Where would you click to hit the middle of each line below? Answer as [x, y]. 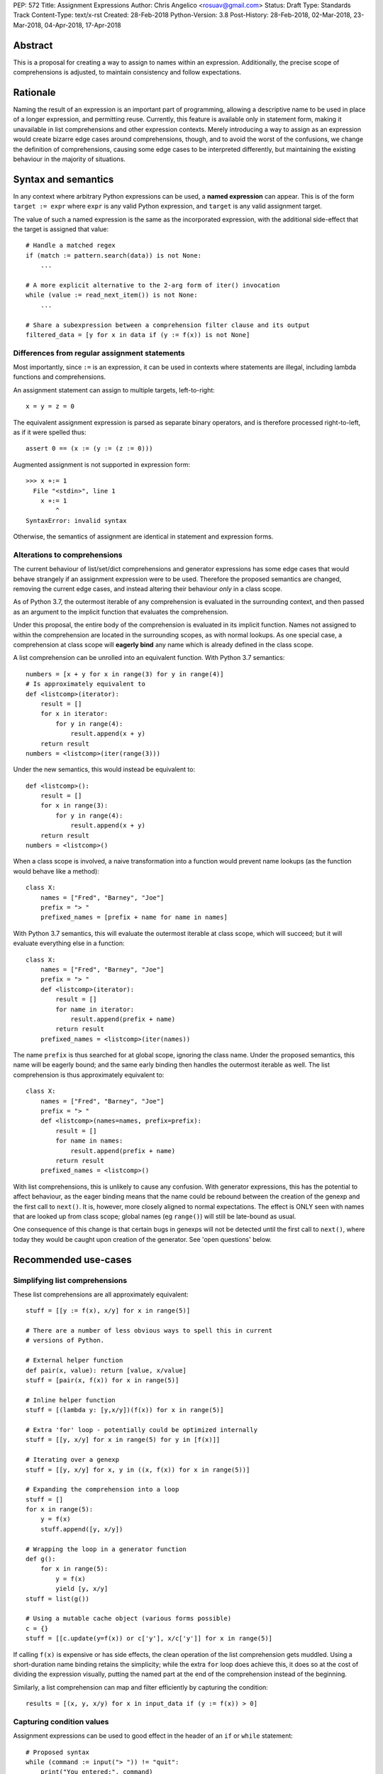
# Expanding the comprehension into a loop [102, 1489]
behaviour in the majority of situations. [69, 159]
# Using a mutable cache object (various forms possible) [129, 1619]
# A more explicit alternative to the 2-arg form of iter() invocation [153, 285]
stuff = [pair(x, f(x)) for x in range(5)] [102, 1380]
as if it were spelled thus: [50, 432]
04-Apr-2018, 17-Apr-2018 [83, 25]
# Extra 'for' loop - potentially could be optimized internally [142, 1429]
